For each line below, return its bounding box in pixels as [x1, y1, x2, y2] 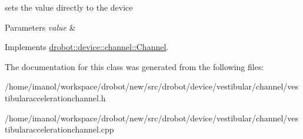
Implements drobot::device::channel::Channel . [5, 41, 169, 53]
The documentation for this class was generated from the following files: [5, 60, 264, 72]
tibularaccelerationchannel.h [5, 91, 106, 104]
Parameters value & [5, 21, 76, 33]
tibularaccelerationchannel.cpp [5, 123, 114, 135]
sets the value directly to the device [5, 1, 133, 13]
